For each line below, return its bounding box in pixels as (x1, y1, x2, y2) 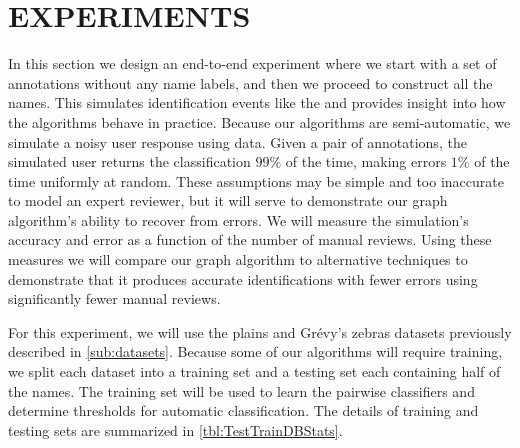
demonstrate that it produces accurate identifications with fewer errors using (8, 268, 478, 289)
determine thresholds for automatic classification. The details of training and (8, 400, 479, 421)
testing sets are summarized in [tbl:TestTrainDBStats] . (8, 419, 343, 440)
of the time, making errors (285, 151, 447, 172)
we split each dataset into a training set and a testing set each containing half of (8, 361, 501, 382)
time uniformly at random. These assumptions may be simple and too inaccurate (8, 170, 504, 191)
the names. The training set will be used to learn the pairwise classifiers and (8, 380, 475, 401)
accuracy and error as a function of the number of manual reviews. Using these (8, 229, 492, 250)
